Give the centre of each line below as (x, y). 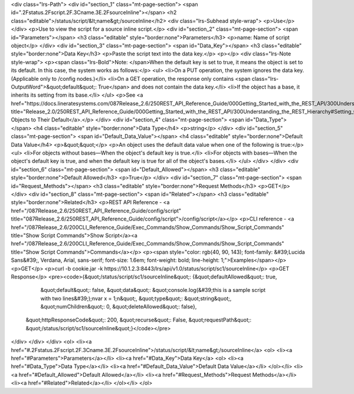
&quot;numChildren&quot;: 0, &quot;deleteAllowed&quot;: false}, (119, 307)
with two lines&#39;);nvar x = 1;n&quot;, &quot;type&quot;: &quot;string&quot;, (136, 298)
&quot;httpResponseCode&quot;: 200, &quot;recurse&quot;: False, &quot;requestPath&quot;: (139, 320)
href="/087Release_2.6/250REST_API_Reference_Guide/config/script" (96, 211)
